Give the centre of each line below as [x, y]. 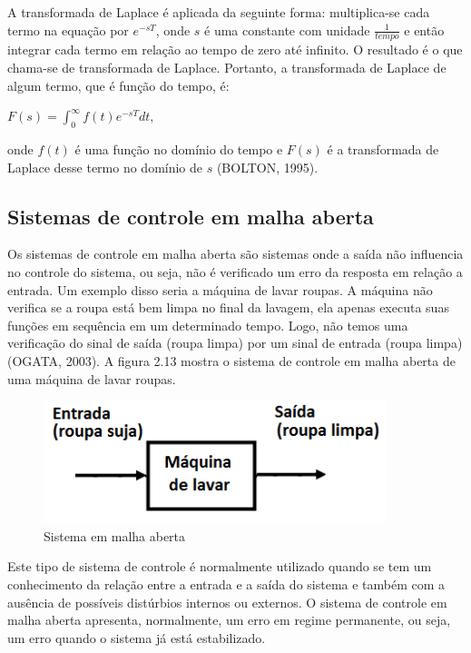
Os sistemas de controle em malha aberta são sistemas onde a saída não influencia [235, 254]
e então [424, 30]
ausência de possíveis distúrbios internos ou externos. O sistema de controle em [227, 602]
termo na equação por [68, 30]
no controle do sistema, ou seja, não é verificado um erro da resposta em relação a [235, 271]
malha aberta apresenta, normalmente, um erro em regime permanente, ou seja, [229, 620]
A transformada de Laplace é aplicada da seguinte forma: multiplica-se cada [219, 12]
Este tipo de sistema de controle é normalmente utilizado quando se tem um [220, 566]
